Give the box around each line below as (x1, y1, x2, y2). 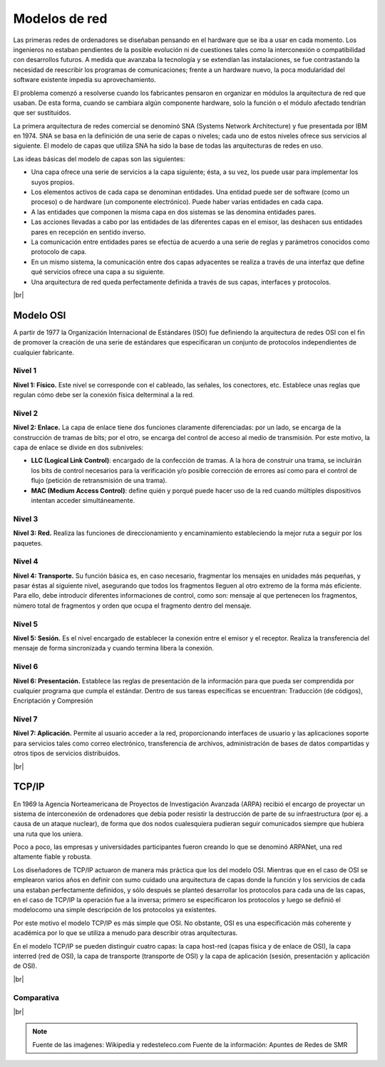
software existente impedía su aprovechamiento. (13, 76, 156, 84)
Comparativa (13, 992, 60, 1002)
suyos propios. (31, 178, 75, 186)
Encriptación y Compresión (13, 696, 93, 705)
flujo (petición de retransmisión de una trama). (31, 476, 168, 485)
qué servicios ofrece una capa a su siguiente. (31, 267, 165, 276)
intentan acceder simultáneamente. (31, 496, 135, 505)
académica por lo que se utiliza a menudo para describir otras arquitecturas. (13, 929, 238, 937)
